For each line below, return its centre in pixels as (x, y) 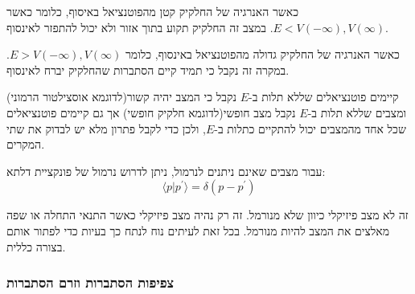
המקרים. (26, 144)
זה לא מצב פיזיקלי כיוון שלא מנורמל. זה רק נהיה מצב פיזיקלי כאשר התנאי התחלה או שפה (207, 215)
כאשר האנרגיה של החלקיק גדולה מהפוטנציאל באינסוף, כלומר (262, 54)
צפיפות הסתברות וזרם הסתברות (90, 282)
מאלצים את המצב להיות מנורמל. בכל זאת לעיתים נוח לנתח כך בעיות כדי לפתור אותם (198, 230)
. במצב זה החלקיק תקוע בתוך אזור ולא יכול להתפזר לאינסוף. (197, 27)
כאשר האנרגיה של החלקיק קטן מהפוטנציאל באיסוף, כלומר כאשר (153, 11)
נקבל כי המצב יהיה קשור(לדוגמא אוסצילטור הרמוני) (122, 97)
